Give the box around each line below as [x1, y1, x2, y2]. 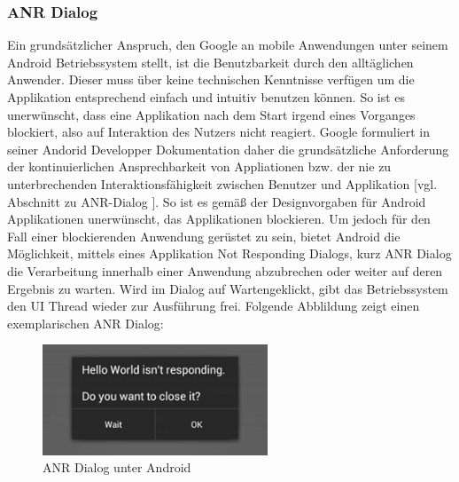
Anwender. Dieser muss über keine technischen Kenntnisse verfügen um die [7, 70, 415, 89]
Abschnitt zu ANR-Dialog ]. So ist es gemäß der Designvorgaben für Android [7, 192, 426, 210]
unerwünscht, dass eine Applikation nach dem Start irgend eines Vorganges [7, 105, 416, 123]
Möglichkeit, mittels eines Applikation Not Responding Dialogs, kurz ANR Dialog [7, 244, 452, 263]
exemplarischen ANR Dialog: [7, 313, 164, 332]
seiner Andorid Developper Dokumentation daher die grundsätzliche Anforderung [7, 139, 449, 158]
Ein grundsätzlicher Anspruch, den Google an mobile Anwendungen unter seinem [7, 36, 448, 54]
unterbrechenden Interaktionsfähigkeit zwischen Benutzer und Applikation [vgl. [7, 174, 438, 193]
